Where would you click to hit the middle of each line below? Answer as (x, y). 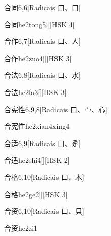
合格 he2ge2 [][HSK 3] (36, 194)
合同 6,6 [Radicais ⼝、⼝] (42, 7)
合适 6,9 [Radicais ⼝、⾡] (42, 143)
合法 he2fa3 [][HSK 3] (35, 92)
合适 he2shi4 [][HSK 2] (37, 160)
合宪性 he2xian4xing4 (37, 126)
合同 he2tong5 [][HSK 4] (39, 24)
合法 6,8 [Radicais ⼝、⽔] (42, 75)
